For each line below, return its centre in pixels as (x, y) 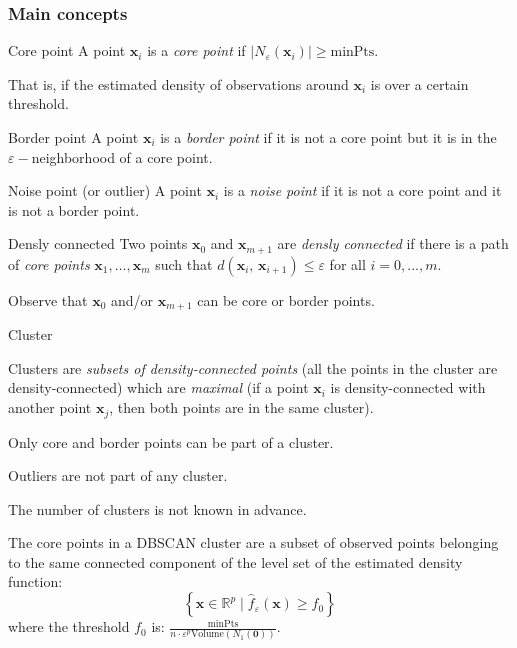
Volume (207, 634)
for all (347, 263)
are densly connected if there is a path (393, 243)
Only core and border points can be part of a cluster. (171, 441)
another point (50, 407)
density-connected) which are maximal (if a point (158, 387)
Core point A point (67, 50)
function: (35, 581)
